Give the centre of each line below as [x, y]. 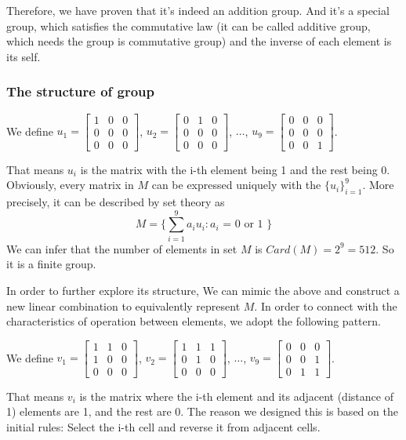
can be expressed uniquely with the [236, 185]
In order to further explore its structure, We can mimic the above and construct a [203, 290]
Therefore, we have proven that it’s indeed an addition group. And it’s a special [198, 10]
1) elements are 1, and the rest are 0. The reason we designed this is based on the [202, 411]
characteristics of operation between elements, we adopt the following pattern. [194, 321]
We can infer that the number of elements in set [122, 248]
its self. [24, 56]
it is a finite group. [51, 264]
